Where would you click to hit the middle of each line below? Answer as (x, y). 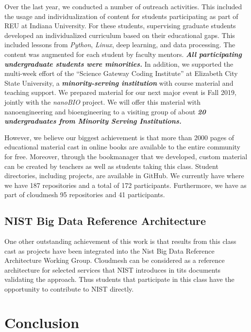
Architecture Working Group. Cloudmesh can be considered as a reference (115, 260)
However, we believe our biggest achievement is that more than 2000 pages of (119, 137)
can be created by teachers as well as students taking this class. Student (111, 166)
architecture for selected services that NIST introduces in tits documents (113, 269)
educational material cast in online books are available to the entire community (122, 147)
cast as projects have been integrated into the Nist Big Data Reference (109, 250)
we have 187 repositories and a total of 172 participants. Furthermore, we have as (125, 185)
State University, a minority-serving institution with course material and (119, 83)
